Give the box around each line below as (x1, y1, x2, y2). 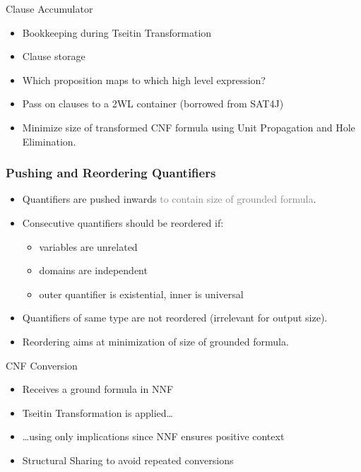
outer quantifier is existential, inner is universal (39, 286, 244, 301)
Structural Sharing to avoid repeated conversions (22, 452, 234, 467)
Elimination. (22, 134, 76, 148)
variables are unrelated (39, 239, 138, 254)
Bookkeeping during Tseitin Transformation (22, 25, 212, 40)
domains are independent (39, 263, 148, 278)
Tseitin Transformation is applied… (22, 405, 173, 420)
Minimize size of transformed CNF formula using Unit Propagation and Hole (22, 119, 355, 134)
